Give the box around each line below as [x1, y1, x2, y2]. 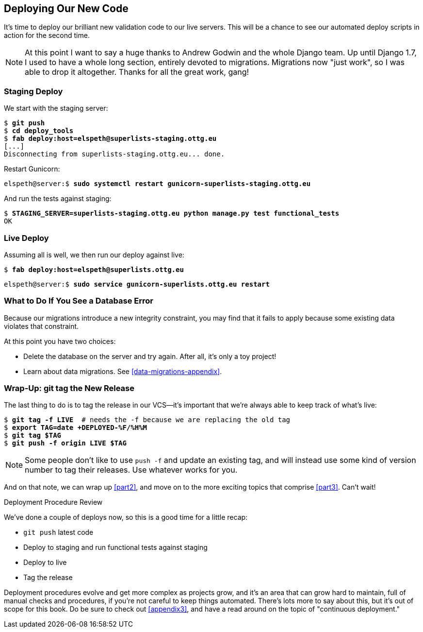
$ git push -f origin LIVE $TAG [4, 439, 127, 447]
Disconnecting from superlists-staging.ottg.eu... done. [4, 150, 225, 158]
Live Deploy [4, 233, 49, 243]
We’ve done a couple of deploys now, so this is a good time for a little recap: [4, 513, 248, 522]
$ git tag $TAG [4, 431, 62, 440]
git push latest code [23, 528, 94, 537]
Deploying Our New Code [4, 2, 129, 15]
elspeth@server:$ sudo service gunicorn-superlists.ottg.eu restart [4, 280, 270, 288]
